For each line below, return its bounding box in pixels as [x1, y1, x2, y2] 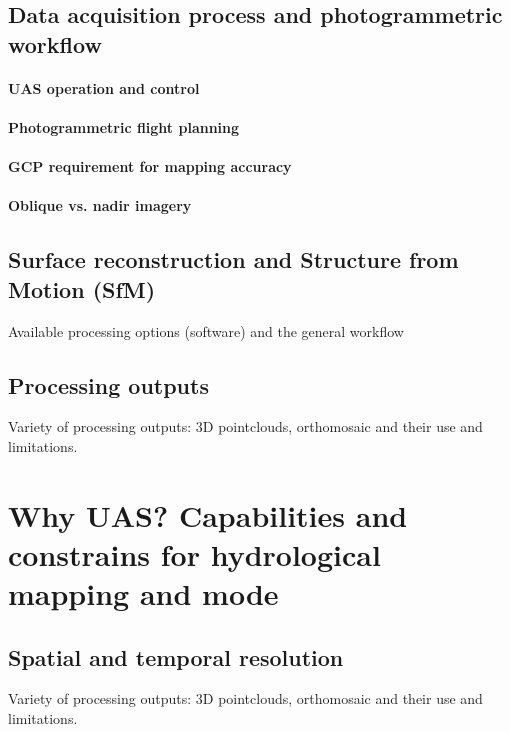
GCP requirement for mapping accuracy [8, 156, 292, 177]
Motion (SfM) [8, 273, 156, 304]
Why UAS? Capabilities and [8, 494, 408, 535]
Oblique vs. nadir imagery [8, 195, 192, 216]
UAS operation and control [8, 77, 200, 98]
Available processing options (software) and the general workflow [8, 320, 404, 341]
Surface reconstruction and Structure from [8, 244, 459, 275]
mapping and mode [8, 573, 279, 614]
